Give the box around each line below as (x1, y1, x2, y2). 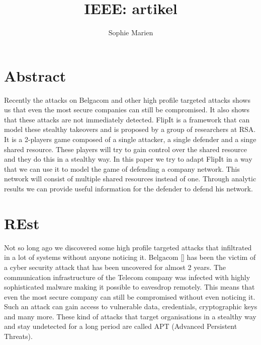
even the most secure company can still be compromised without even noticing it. (4, 291, 255, 302)
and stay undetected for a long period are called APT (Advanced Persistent (4, 321, 237, 331)
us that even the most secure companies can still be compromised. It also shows (4, 104, 249, 115)
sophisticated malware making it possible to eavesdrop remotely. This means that (4, 282, 255, 292)
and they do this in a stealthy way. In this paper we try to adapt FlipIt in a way (4, 154, 252, 164)
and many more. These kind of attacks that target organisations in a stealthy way (4, 311, 256, 321)
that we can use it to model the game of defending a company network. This (4, 163, 240, 174)
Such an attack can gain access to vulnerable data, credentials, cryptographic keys (4, 301, 257, 312)
